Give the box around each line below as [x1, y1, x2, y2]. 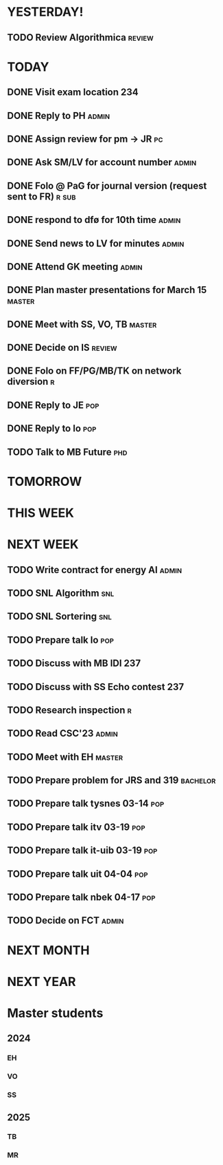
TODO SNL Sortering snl [7, 610, 112, 623]
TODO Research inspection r [7, 704, 132, 716]
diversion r [7, 376, 55, 387]
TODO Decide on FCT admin [7, 915, 124, 926]
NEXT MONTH [7, 942, 90, 958]
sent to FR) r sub [7, 191, 76, 202]
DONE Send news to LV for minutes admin [7, 237, 185, 249]
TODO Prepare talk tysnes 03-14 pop [7, 798, 165, 809]
